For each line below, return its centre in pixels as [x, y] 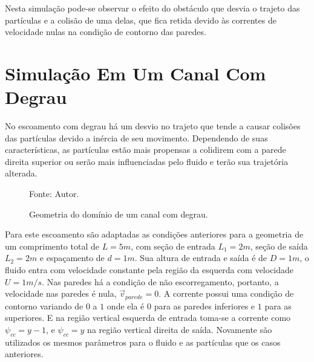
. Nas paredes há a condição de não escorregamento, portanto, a [160, 281]
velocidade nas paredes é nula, [61, 293]
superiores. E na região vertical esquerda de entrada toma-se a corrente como [148, 318]
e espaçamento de [72, 258]
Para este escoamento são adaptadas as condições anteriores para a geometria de [154, 234]
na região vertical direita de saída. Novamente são [180, 329]
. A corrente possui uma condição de [226, 293]
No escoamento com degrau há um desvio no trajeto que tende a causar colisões [153, 126]
